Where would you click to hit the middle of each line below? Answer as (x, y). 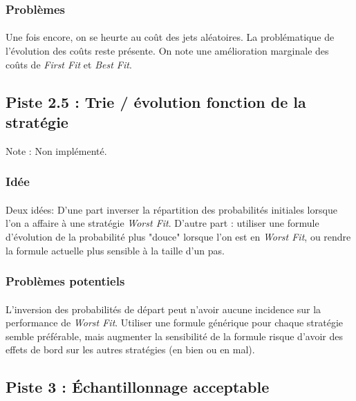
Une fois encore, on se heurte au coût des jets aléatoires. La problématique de (170, 37)
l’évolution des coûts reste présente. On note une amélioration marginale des (167, 51)
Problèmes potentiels (65, 281)
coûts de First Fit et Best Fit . (69, 64)
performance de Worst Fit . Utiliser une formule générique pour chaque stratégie (175, 323)
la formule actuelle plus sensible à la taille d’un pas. (115, 250)
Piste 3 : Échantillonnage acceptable (138, 387)
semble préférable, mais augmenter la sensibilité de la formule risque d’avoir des (174, 336)
